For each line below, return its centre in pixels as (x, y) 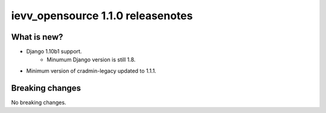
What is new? (37, 37)
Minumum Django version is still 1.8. (91, 60)
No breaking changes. (39, 102)
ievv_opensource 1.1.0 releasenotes (102, 16)
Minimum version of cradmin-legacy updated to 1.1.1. (91, 71)
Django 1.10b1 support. (54, 52)
